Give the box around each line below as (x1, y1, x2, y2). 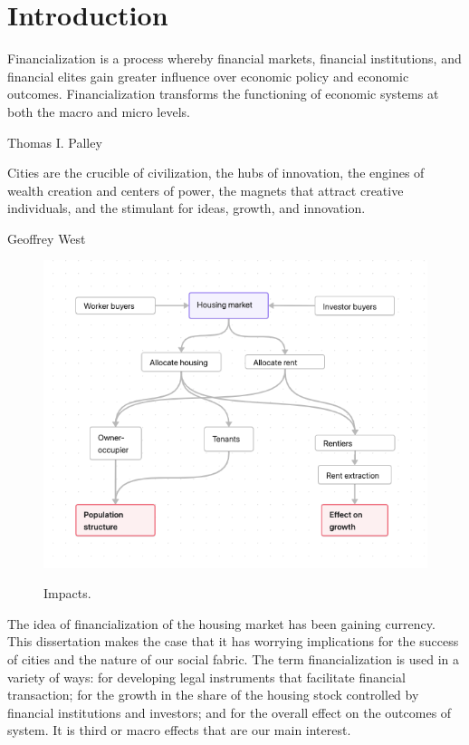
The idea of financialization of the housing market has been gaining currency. (7, 614, 435, 633)
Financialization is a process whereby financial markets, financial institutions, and (7, 49, 462, 68)
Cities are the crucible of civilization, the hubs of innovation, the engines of (7, 163, 425, 182)
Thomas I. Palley (7, 132, 102, 151)
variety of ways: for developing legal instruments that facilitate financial (7, 667, 406, 686)
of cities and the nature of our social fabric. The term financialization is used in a (7, 650, 460, 669)
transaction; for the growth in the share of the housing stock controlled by (7, 685, 419, 704)
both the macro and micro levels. (7, 102, 190, 121)
